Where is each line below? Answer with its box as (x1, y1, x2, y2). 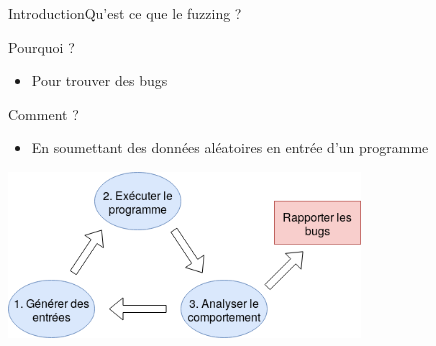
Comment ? (8, 103, 79, 124)
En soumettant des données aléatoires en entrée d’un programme (31, 137, 429, 158)
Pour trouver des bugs (31, 70, 168, 91)
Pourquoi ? (8, 36, 75, 57)
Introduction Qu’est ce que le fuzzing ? (8, 3, 242, 23)
